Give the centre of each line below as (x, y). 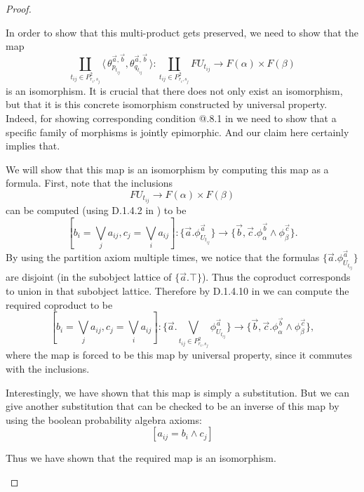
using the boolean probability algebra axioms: (104, 419)
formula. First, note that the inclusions (89, 183)
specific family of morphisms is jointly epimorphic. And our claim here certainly (177, 132)
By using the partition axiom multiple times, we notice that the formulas (163, 257)
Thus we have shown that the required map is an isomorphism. (141, 458)
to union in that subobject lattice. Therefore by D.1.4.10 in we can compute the (177, 290)
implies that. (33, 146)
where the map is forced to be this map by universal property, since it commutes (179, 355)
